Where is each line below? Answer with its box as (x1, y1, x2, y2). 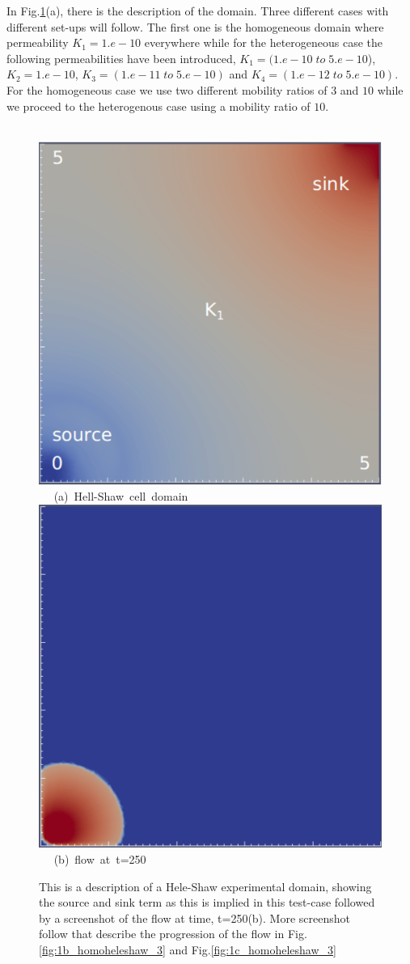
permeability (6, 34, 69, 51)
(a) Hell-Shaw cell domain (53, 487, 188, 504)
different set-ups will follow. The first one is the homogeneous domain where (6, 18, 384, 35)
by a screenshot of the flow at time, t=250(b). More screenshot (39, 909, 350, 926)
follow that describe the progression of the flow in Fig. (39, 925, 307, 942)
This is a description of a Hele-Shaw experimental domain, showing (39, 877, 372, 894)
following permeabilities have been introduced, (6, 49, 236, 66)
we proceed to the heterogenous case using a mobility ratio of (6, 97, 311, 114)
